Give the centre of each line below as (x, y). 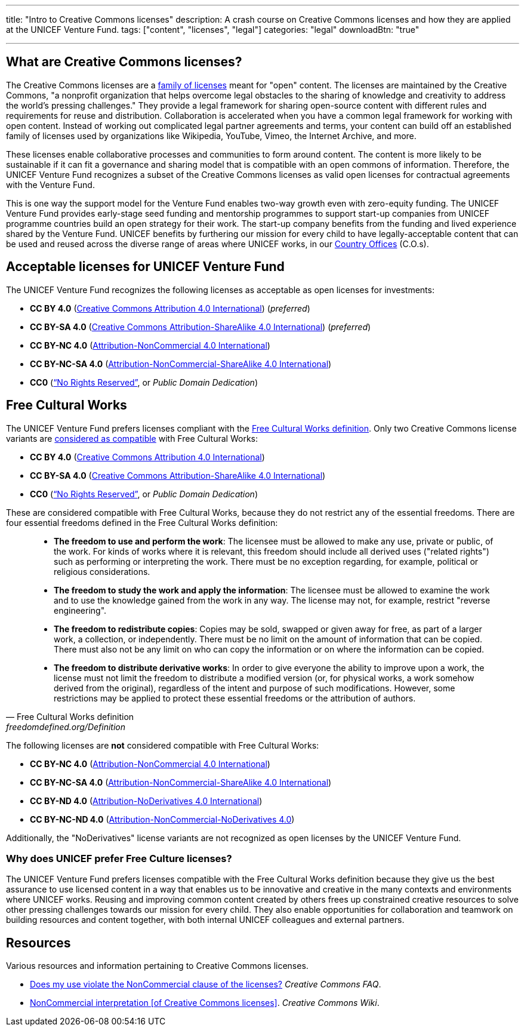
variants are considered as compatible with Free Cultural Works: (132, 438)
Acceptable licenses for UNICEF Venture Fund (145, 267)
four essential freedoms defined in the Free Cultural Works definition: (142, 522)
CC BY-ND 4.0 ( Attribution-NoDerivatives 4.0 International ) (146, 801)
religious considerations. (102, 571)
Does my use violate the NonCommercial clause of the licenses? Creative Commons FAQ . (206, 984)
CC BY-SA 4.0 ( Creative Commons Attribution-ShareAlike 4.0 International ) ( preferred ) (201, 327)
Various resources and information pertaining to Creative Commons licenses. (157, 966)
